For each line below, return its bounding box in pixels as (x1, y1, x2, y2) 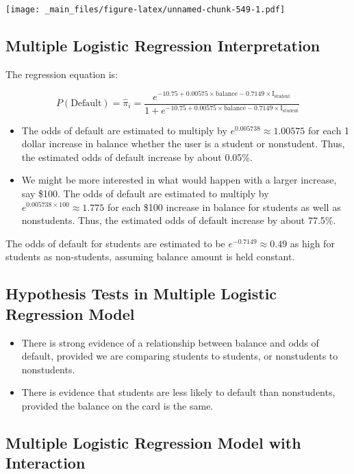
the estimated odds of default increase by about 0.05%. (21, 149, 253, 164)
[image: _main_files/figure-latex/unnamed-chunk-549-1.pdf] (5, 5, 286, 14)
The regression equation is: (5, 66, 118, 81)
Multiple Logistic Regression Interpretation (5, 35, 320, 56)
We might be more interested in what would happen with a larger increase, (21, 173, 337, 187)
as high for (290, 236, 335, 250)
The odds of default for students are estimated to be (5, 236, 225, 250)
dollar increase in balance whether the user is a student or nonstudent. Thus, (21, 136, 345, 151)
